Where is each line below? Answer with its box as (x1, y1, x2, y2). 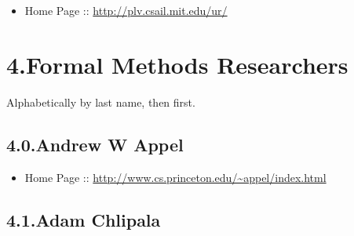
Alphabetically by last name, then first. (6, 93, 195, 110)
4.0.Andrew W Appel (6, 132, 184, 156)
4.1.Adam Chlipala (6, 207, 161, 231)
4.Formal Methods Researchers (6, 48, 349, 80)
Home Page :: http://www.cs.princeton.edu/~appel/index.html (24, 169, 327, 185)
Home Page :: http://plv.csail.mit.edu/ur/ (24, 2, 228, 18)
